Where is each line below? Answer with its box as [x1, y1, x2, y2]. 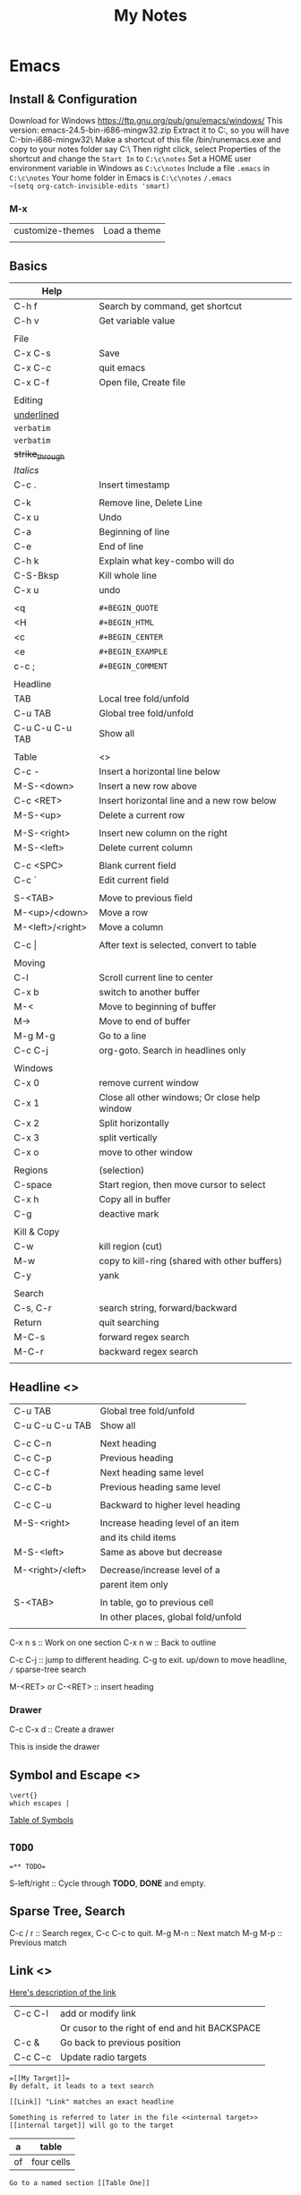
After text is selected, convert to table [98, 939, 257, 951]
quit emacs [98, 362, 146, 374]
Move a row [98, 907, 149, 919]
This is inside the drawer [9, 1742, 100, 1752]
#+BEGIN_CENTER [98, 633, 164, 642]
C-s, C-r [13, 1302, 52, 1314]
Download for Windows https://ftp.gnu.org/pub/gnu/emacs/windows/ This [9, 116, 283, 125]
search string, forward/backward [98, 1302, 237, 1314]
